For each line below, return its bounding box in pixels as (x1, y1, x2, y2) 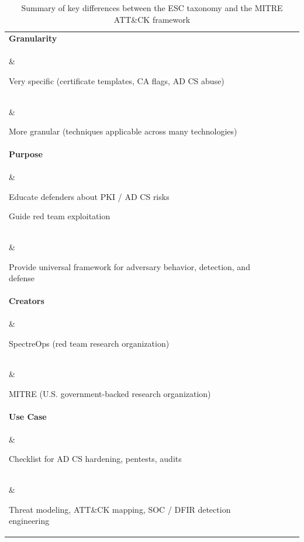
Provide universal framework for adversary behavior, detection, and (9, 260, 250, 272)
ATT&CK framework (113, 13, 191, 25)
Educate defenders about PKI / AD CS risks (9, 190, 170, 202)
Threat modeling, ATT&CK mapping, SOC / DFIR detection (9, 503, 231, 515)
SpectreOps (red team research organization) (9, 337, 170, 349)
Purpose (9, 148, 43, 160)
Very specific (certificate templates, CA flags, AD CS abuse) (9, 74, 224, 87)
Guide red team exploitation (9, 210, 110, 222)
